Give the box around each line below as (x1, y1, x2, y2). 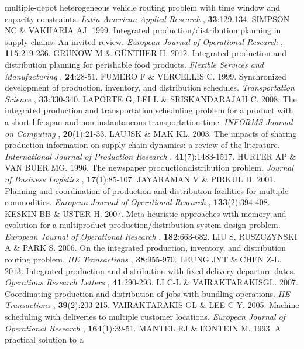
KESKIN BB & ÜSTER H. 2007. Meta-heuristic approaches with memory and (5, 207, 286, 219)
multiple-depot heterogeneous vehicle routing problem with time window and (5, 1, 281, 13)
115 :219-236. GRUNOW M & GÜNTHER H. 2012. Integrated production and (5, 47, 286, 59)
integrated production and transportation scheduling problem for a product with (5, 104, 293, 116)
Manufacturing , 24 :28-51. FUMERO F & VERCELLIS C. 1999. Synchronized (5, 70, 286, 82)
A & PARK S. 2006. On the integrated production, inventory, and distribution (5, 241, 286, 254)
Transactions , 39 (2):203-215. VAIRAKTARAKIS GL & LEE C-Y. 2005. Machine (5, 299, 299, 311)
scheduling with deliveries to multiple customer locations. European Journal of (5, 310, 285, 323)
